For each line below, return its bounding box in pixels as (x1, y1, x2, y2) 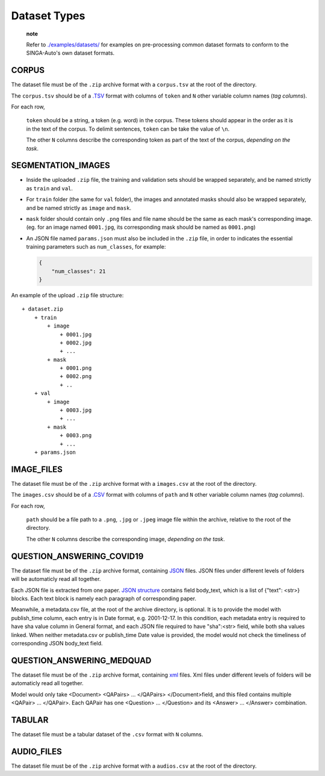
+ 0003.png (60, 432, 92, 439)
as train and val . (26, 184, 73, 192)
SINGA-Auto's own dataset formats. (26, 49, 115, 57)
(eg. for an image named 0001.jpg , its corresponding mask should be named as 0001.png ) (26, 223, 256, 231)
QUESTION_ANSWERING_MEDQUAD (11, 655, 152, 665)
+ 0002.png (60, 373, 92, 380)
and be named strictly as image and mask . (26, 204, 132, 211)
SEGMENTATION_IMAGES (11, 160, 111, 171)
